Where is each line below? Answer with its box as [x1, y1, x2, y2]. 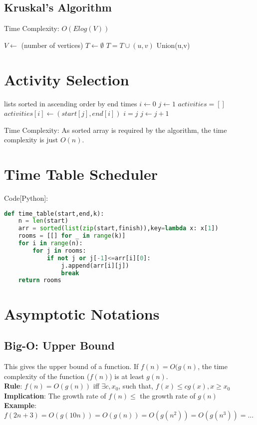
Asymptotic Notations [4, 303, 160, 324]
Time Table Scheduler [4, 164, 158, 184]
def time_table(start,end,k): [4, 210, 104, 217]
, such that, [118, 381, 154, 391]
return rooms [18, 277, 61, 284]
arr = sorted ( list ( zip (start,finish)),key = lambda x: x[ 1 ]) [18, 225, 219, 232]
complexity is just [4, 134, 58, 145]
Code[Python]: [4, 193, 48, 203]
